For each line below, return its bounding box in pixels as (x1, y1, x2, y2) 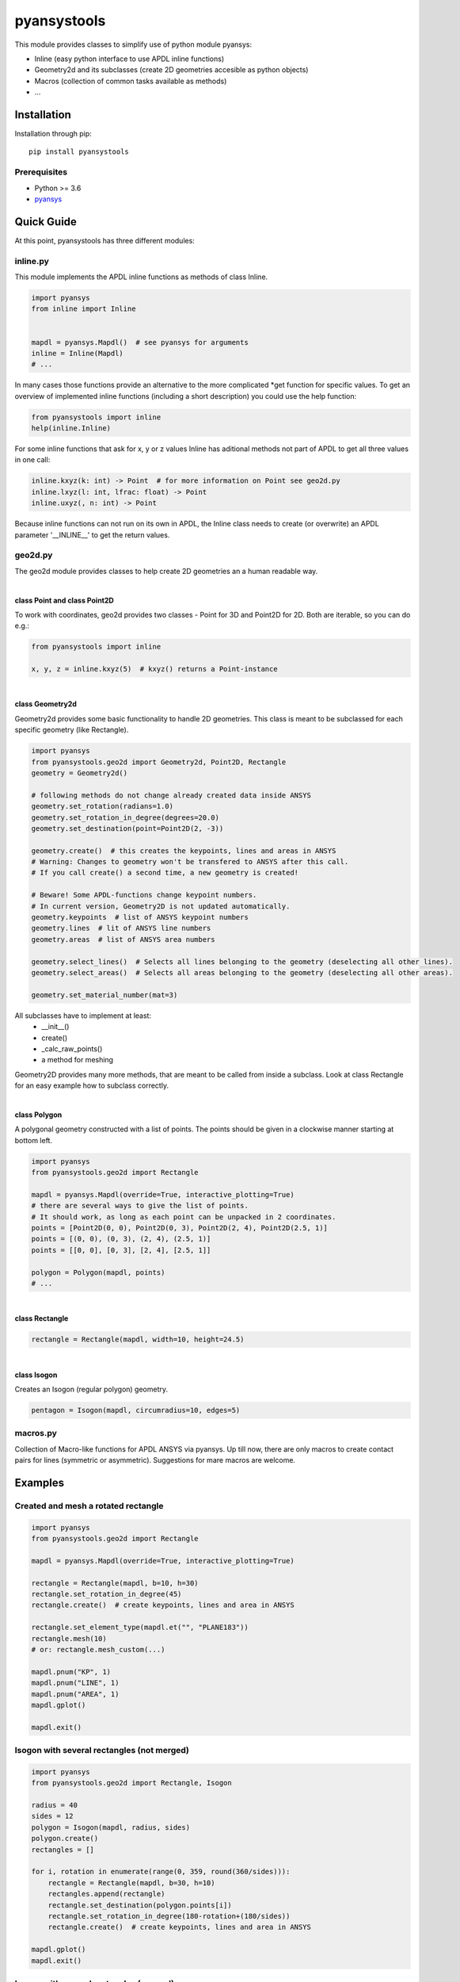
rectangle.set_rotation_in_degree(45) (31, 1590, 182, 1599)
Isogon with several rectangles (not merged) (14, 1745, 190, 1756)
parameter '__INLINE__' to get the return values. (14, 530, 170, 539)
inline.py (14, 255, 49, 266)
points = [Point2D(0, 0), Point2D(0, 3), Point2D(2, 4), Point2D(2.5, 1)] (31, 1223, 329, 1232)
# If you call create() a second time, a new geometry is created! (31, 868, 299, 878)
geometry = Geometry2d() (31, 768, 128, 777)
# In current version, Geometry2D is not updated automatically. (31, 901, 291, 911)
